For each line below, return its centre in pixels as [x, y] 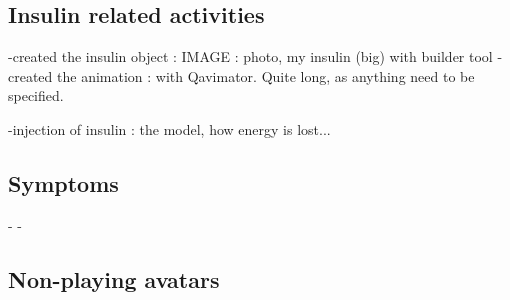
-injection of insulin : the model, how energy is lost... [169, 128]
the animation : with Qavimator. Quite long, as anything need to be [266, 75]
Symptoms [63, 182]
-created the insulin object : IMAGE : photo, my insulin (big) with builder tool [250, 56]
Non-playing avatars [114, 278]
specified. [36, 95]
